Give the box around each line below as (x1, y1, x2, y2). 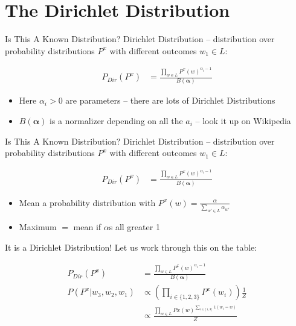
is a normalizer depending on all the (49, 114, 183, 127)
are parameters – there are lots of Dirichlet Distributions (65, 94, 275, 107)
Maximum (19, 221, 57, 233)
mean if (73, 221, 101, 233)
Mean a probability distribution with (19, 196, 156, 208)
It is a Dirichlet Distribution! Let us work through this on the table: (5, 240, 257, 253)
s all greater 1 (109, 221, 160, 233)
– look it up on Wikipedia (195, 114, 291, 127)
